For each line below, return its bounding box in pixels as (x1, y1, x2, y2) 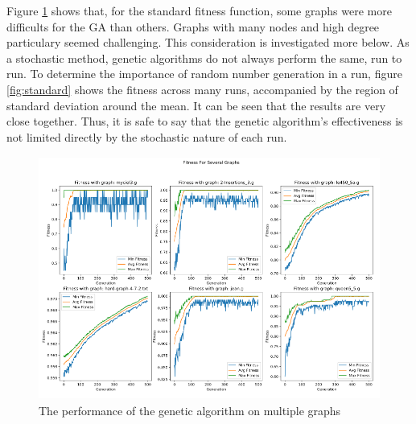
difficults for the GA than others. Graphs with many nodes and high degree (6, 18, 380, 35)
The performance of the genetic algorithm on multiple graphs (39, 402, 341, 419)
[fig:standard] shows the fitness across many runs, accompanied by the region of (6, 80, 398, 97)
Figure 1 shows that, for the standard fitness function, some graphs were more (6, 2, 392, 19)
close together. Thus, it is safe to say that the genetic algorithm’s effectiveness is (6, 113, 403, 130)
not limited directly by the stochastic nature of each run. (6, 128, 287, 145)
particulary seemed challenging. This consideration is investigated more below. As (6, 34, 410, 51)
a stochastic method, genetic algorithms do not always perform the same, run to (6, 49, 402, 66)
